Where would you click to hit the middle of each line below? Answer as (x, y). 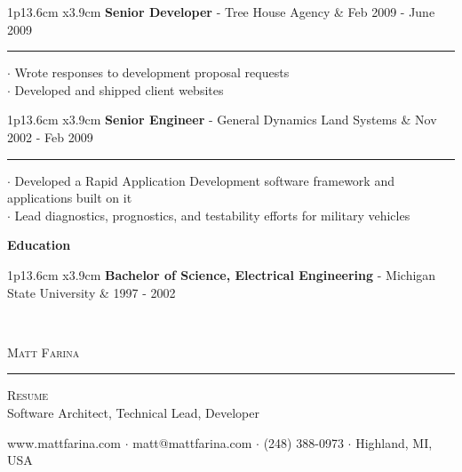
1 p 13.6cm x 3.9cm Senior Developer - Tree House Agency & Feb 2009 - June (221, 12)
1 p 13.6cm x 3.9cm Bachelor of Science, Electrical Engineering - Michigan (222, 274)
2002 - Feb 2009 (50, 136)
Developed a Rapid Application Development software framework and (204, 180)
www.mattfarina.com (64, 442)
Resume (28, 395)
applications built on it (70, 198)
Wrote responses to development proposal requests (152, 72)
